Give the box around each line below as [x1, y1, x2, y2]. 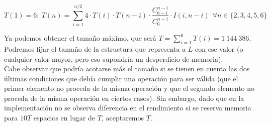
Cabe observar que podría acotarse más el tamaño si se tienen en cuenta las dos [4, 63, 250, 74]
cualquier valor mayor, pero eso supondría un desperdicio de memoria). [4, 53, 223, 64]
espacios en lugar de [33, 112, 96, 123]
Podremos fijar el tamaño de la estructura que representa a [4, 43, 186, 54]
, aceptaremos [101, 112, 144, 123]
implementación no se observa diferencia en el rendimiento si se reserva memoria [4, 102, 251, 113]
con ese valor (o [195, 43, 243, 54]
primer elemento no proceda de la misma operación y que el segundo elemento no [4, 83, 255, 93]
